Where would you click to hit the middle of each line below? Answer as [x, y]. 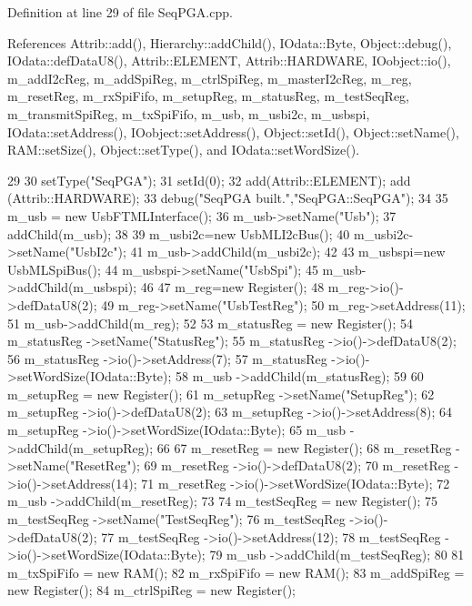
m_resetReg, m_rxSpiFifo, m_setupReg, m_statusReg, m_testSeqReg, [209, 96]
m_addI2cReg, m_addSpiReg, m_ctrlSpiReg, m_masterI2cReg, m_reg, [210, 78]
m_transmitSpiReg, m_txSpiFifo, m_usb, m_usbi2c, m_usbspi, [189, 113]
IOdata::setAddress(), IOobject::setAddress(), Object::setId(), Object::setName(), [233, 131]
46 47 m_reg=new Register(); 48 [232, 287]
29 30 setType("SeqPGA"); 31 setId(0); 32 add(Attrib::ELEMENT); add [209, 180]
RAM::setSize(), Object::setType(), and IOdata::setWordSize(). [184, 150]
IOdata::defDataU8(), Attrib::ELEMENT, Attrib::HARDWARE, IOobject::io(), [229, 61]
